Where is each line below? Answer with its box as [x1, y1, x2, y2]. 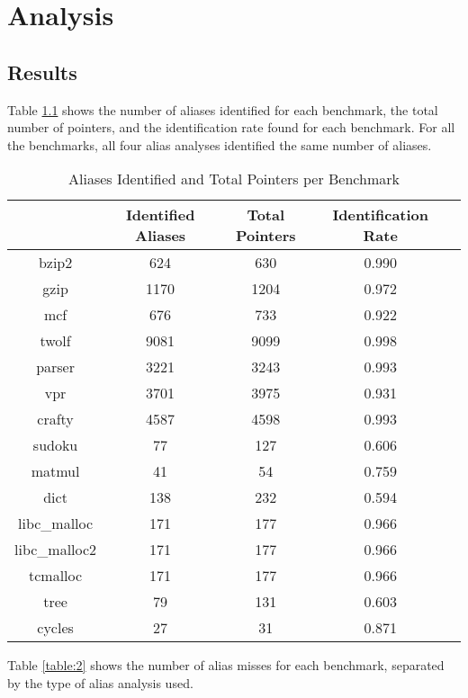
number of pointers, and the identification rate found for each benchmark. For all [7, 118, 455, 137]
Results [7, 58, 77, 85]
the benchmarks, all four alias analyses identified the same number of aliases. [7, 135, 432, 154]
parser [36, 356, 75, 378]
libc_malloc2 [14, 539, 97, 560]
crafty [37, 408, 74, 430]
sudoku [32, 434, 78, 456]
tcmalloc [29, 565, 83, 586]
